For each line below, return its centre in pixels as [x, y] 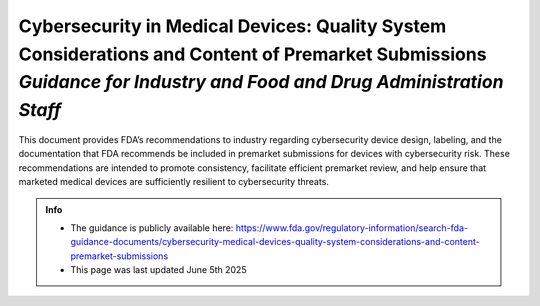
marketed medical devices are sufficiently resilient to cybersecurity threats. [174, 182]
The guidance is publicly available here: [152, 227]
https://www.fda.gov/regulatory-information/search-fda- [352, 227]
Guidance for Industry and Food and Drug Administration [261, 82]
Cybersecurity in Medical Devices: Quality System [232, 26]
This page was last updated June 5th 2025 [158, 270]
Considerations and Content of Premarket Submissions [252, 54]
